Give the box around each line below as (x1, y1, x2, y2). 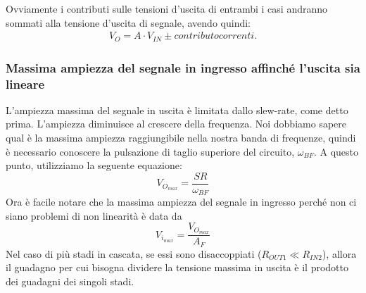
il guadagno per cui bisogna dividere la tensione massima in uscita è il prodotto (6, 260, 349, 275)
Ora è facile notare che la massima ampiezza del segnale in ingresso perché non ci (6, 194, 357, 209)
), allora (322, 246, 357, 261)
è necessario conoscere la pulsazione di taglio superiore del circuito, (6, 144, 295, 158)
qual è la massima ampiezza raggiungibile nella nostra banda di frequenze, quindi (6, 130, 356, 144)
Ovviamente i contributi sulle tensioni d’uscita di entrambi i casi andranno (6, 1, 328, 15)
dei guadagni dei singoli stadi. (6, 274, 134, 289)
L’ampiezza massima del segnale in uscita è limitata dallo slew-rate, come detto (6, 102, 348, 117)
